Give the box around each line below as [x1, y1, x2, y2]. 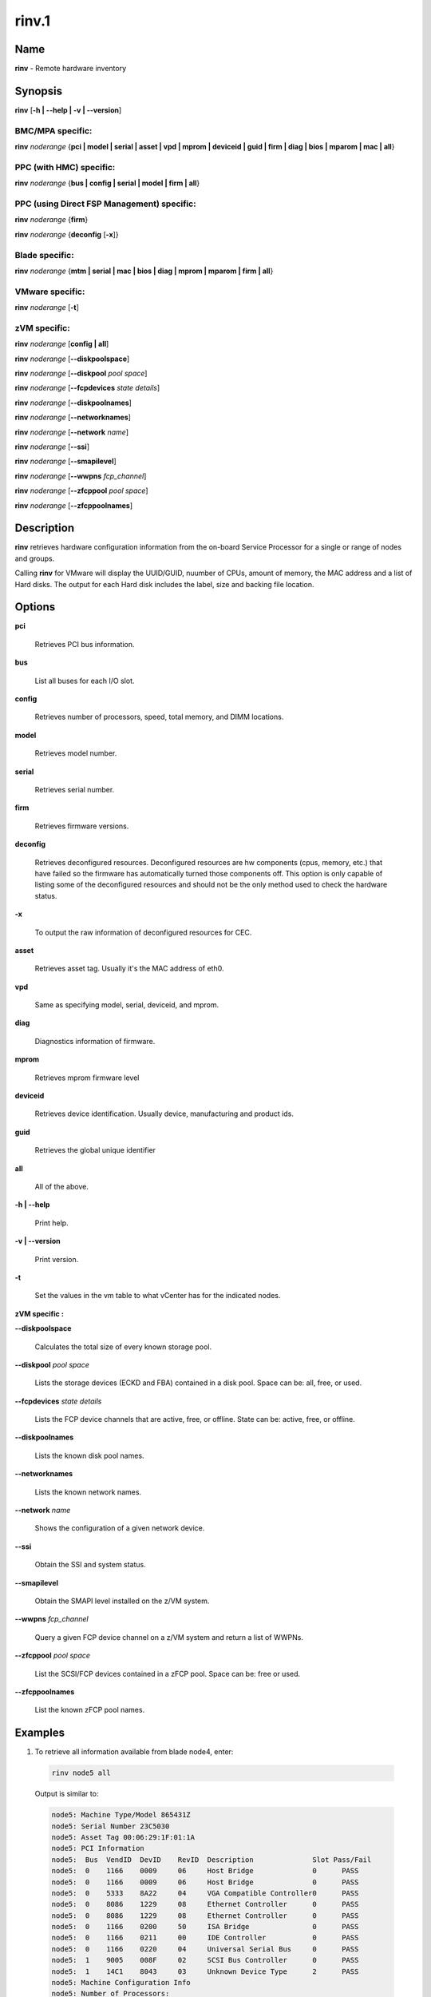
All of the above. [34, 1181, 89, 1191]
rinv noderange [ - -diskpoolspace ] [14, 354, 130, 363]
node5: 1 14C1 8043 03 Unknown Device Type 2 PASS [51, 1967, 359, 1976]
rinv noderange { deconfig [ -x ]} [14, 229, 119, 239]
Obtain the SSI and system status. [34, 1560, 147, 1570]
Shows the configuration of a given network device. [34, 1523, 205, 1533]
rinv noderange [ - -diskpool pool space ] [14, 368, 148, 378]
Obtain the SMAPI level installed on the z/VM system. [34, 1596, 210, 1606]
